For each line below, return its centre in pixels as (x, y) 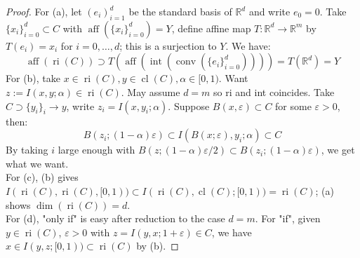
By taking (27, 150)
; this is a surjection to (168, 45)
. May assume (151, 91)
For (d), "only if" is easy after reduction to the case (115, 218)
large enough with (96, 150)
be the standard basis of (180, 11)
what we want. (37, 163)
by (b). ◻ (158, 246)
